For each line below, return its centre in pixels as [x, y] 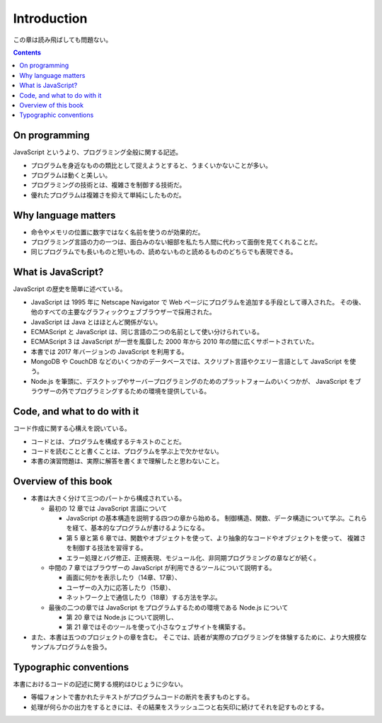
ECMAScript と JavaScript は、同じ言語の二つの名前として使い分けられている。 [147, 331]
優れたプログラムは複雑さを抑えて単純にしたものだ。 [108, 195]
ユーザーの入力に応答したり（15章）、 [120, 587]
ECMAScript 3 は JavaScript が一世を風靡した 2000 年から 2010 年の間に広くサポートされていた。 [174, 342]
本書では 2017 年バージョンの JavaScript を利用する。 [109, 351]
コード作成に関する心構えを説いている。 [72, 428]
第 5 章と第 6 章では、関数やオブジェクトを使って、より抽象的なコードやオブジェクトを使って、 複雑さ [216, 537]
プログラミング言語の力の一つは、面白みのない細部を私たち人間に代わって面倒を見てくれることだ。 [176, 242]
